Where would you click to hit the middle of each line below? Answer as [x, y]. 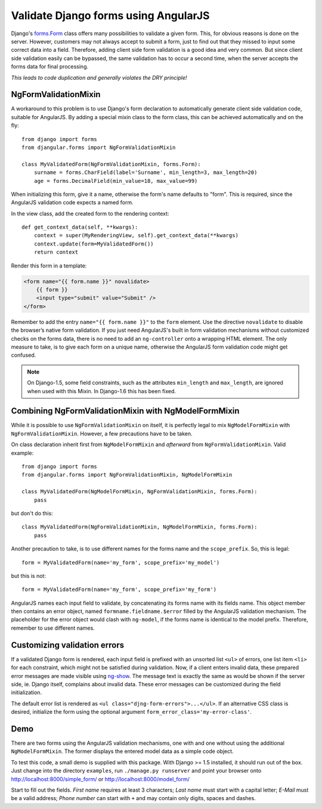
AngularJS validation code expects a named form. [72, 203]
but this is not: [28, 575]
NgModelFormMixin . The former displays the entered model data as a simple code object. [122, 751]
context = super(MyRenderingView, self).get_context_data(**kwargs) [136, 236]
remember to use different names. [53, 628]
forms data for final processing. [50, 67]
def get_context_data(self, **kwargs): [80, 227]
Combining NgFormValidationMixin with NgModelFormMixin [125, 411]
